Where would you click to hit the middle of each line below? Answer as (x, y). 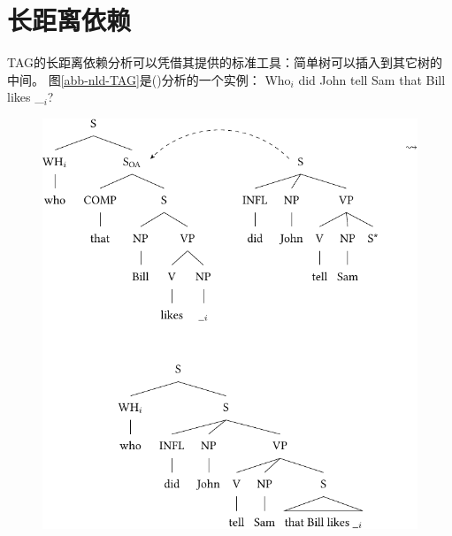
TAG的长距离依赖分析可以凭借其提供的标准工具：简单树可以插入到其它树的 (225, 62)
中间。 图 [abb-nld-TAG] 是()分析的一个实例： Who (149, 79)
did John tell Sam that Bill (372, 79)
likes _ (26, 97)
